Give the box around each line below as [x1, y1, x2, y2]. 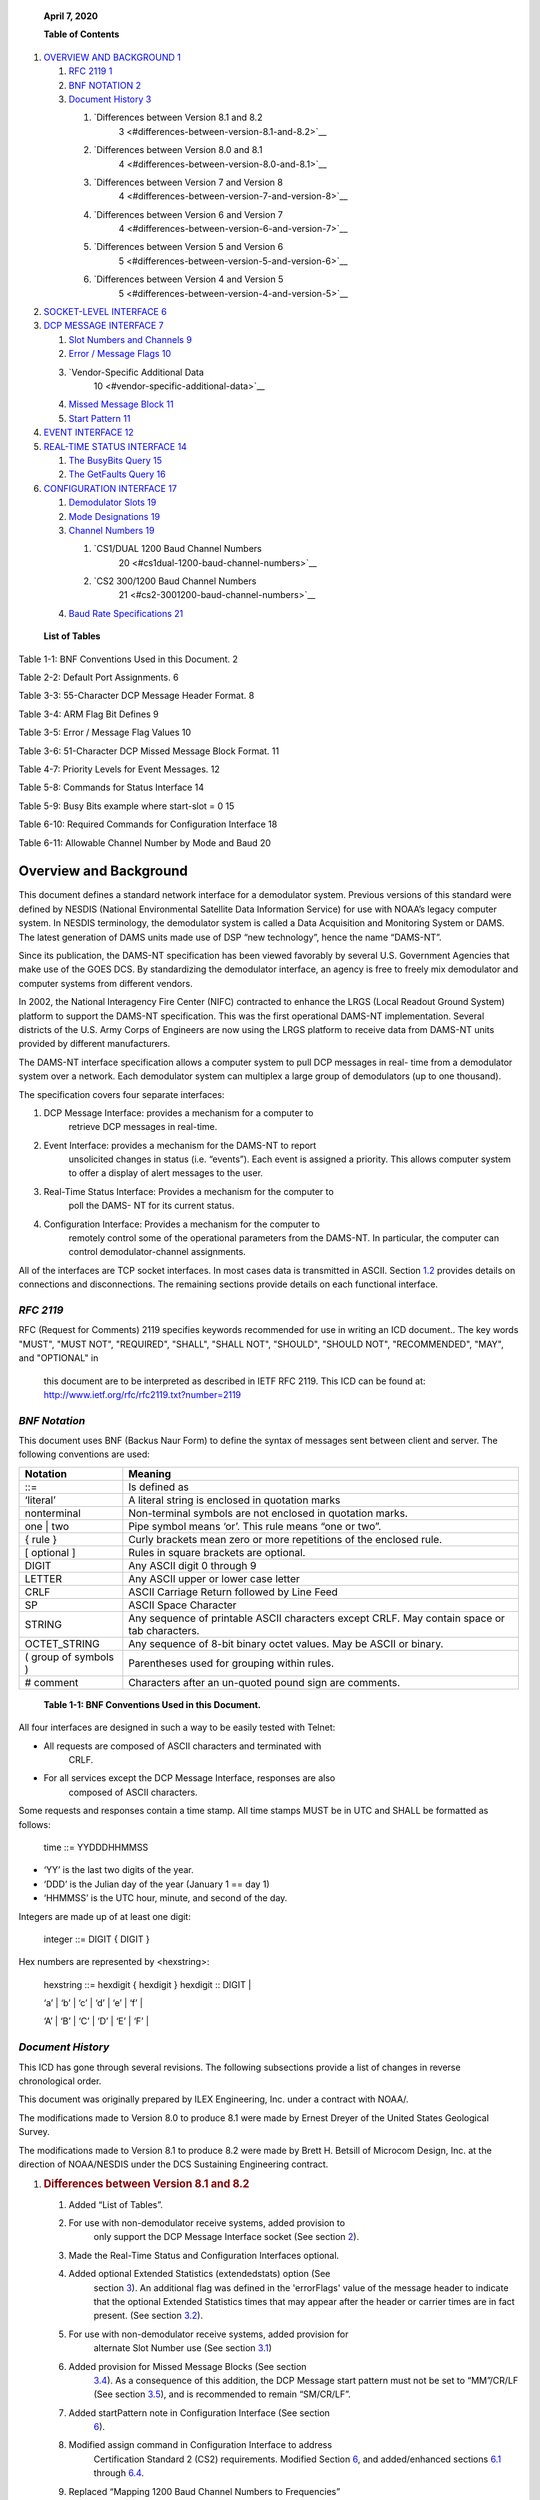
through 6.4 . [93, 2467, 145, 2479]
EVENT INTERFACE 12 [43, 426, 134, 439]
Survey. [18, 2126, 50, 2138]
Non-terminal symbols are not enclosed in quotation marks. [128, 1506, 409, 1520]
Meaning [128, 1466, 172, 1480]
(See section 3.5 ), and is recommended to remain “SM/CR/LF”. [93, 2388, 352, 2400]
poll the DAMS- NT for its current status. [68, 1200, 235, 1212]
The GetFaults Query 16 [68, 468, 166, 480]
